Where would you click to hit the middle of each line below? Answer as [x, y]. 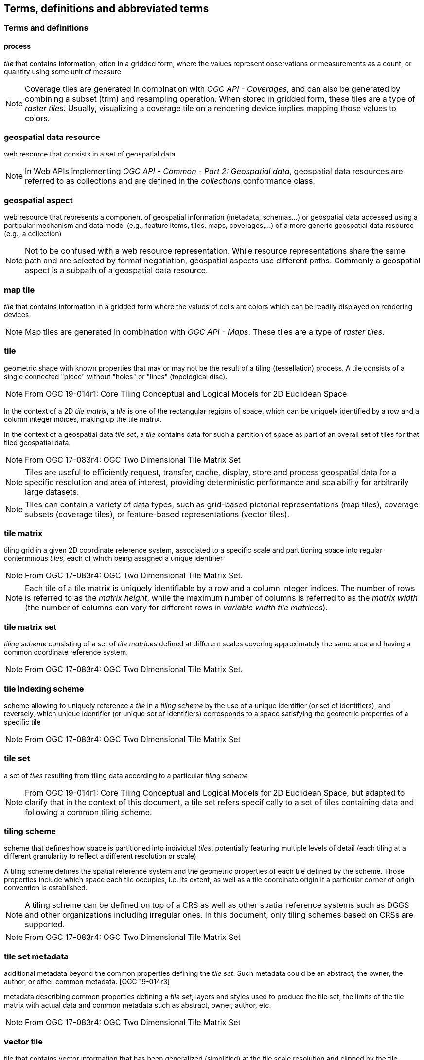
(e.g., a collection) [33, 234]
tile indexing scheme [44, 688]
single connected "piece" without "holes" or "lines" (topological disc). [116, 376]
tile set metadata [36, 956]
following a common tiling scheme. [88, 812]
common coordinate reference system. [66, 652]
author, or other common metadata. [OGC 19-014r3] [87, 982]
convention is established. [46, 888]
